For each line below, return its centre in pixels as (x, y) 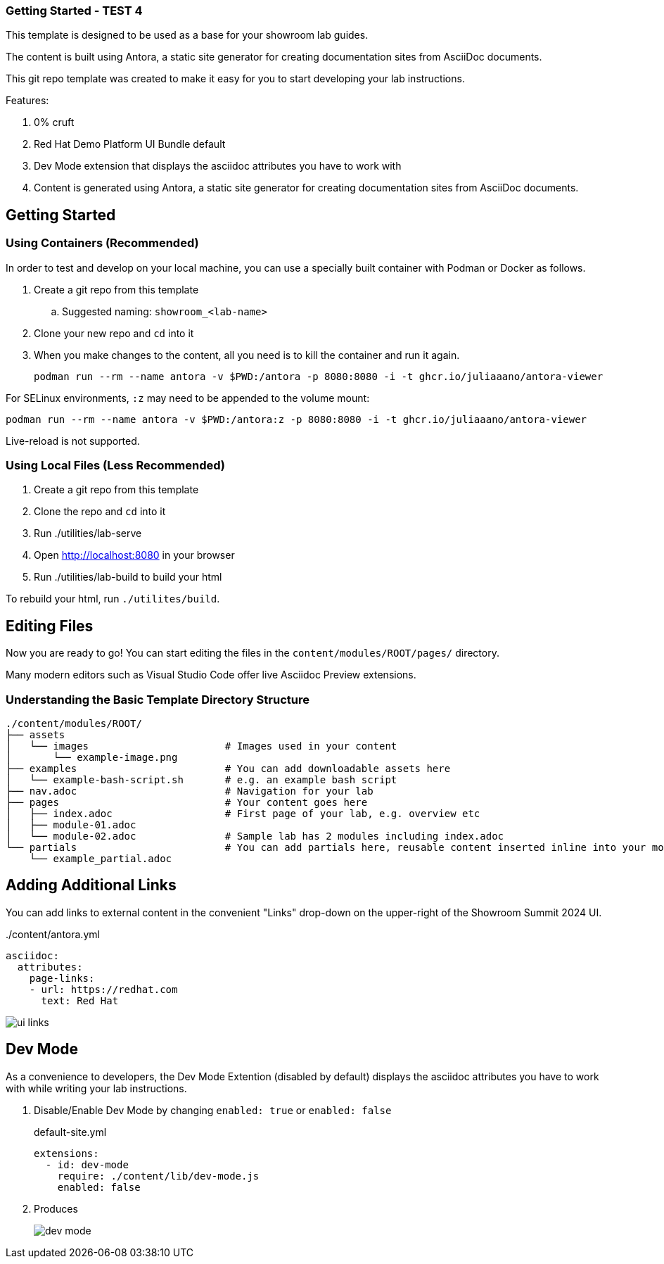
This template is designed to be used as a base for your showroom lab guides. (187, 35)
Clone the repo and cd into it (100, 512)
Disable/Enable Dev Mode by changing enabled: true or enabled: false (213, 1110)
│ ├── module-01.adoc (71, 824)
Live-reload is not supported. (73, 441)
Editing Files (50, 626)
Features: (27, 101)
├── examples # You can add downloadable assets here (228, 768)
